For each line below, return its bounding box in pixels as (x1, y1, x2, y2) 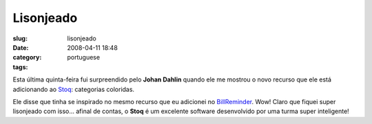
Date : (12, 43, 29, 51)
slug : (12, 34, 28, 42)
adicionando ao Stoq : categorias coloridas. (12, 85, 134, 93)
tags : (12, 62, 28, 71)
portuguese (67, 53, 100, 62)
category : (12, 53, 42, 62)
